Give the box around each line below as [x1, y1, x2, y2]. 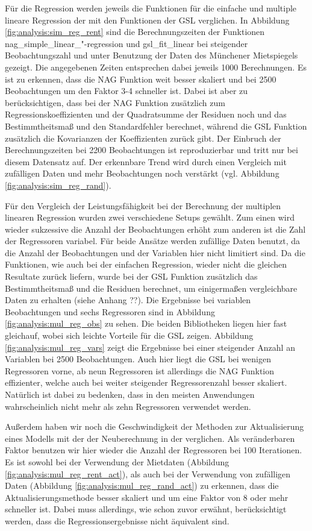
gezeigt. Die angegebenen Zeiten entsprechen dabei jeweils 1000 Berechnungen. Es [5, 60, 307, 73]
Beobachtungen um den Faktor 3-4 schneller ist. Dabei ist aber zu [5, 84, 248, 97]
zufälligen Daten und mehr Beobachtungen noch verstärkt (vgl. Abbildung [5, 167, 279, 180]
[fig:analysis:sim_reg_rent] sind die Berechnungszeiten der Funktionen [5, 25, 265, 38]
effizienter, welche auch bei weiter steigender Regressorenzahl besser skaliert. [5, 376, 287, 389]
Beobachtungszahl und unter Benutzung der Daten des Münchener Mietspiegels [5, 49, 298, 61]
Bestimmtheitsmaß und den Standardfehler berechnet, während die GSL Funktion [5, 119, 307, 132]
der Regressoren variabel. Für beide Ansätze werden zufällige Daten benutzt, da [5, 234, 300, 247]
